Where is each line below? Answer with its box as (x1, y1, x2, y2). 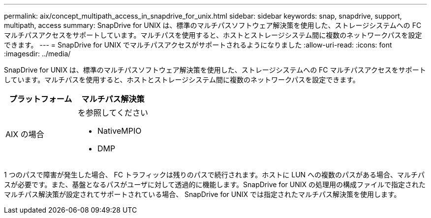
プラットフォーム (9, 94, 72, 104)
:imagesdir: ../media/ (4, 49, 71, 58)
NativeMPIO (97, 126, 142, 136)
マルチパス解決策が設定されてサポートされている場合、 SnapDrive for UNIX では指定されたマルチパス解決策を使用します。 (4, 190, 401, 198)
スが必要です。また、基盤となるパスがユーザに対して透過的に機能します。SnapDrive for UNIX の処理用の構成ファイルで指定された (4, 180, 426, 189)
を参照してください (78, 108, 149, 118)
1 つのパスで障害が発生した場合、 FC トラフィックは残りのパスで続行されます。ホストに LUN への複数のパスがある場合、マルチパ (4, 170, 425, 179)
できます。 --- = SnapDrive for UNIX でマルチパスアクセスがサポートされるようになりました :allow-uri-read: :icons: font (4, 41, 392, 49)
